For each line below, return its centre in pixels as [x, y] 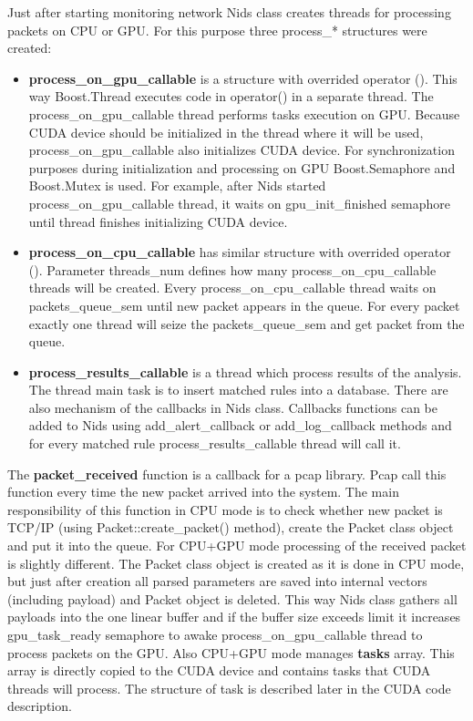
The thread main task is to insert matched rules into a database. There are [238, 390]
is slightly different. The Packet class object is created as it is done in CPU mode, [236, 563]
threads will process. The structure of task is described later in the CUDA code [229, 688]
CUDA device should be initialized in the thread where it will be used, [226, 132]
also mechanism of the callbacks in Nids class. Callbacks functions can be [233, 407]
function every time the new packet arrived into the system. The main [203, 492]
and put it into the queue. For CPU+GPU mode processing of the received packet [237, 546]
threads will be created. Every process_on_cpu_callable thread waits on [232, 288]
